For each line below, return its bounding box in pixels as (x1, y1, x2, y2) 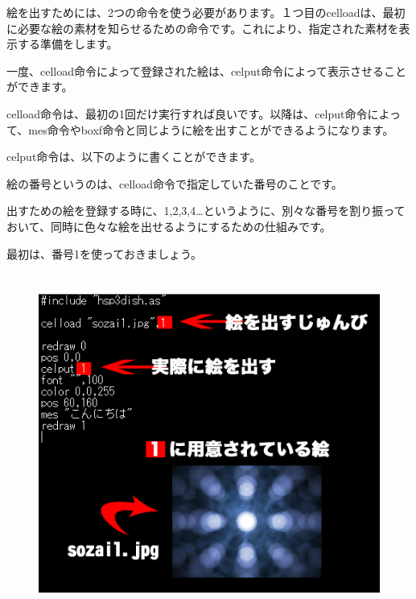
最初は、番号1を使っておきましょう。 (6, 245, 203, 262)
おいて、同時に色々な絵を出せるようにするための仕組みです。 (6, 217, 332, 234)
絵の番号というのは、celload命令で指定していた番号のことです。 (6, 175, 343, 192)
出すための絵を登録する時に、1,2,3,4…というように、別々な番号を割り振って (6, 202, 406, 219)
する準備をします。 (17, 35, 118, 52)
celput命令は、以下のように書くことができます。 (6, 148, 261, 165)
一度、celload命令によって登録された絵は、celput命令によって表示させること (6, 62, 407, 79)
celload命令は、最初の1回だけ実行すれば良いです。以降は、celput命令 (6, 105, 368, 122)
